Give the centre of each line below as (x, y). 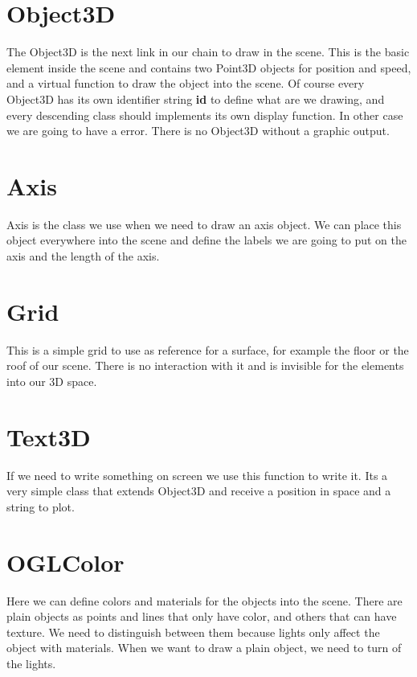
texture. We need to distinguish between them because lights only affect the (193, 632)
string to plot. (41, 506)
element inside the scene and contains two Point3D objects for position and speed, (209, 67)
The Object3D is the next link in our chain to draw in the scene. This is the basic (208, 52)
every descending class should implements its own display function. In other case (205, 115)
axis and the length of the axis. (83, 256)
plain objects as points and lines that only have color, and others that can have (202, 616)
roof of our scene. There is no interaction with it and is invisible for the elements (205, 365)
